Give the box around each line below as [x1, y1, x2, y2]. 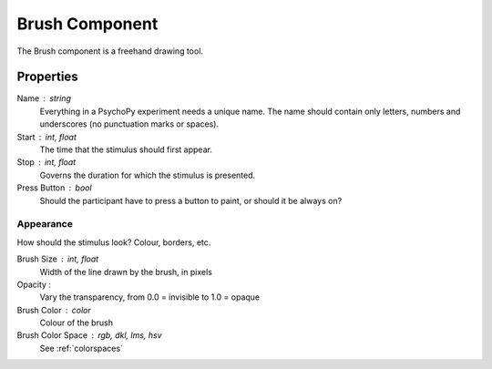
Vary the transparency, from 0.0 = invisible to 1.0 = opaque [39, 292, 261, 302]
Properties [16, 69, 78, 85]
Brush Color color [16, 304, 91, 315]
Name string [16, 93, 72, 104]
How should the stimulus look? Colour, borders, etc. [16, 237, 211, 248]
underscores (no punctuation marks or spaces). [39, 118, 219, 129]
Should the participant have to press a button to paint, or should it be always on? [39, 195, 343, 206]
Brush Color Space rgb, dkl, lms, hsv [16, 330, 163, 341]
